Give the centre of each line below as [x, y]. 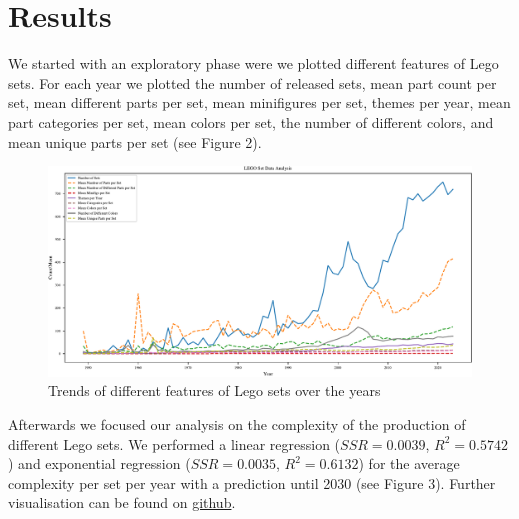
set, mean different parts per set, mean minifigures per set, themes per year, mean [259, 102]
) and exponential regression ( [99, 463]
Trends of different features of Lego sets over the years [214, 390]
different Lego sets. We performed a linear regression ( [174, 443]
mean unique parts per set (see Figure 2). [135, 141]
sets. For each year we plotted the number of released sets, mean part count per [252, 82]
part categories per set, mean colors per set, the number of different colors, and [251, 121]
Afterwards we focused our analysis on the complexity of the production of [237, 424]
